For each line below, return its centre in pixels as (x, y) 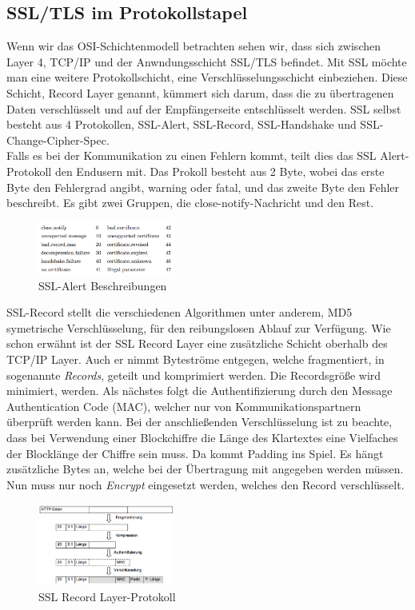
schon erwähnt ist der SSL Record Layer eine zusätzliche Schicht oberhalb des (197, 343)
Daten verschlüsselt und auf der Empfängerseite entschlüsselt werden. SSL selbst (204, 108)
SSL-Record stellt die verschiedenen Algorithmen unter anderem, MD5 (180, 312)
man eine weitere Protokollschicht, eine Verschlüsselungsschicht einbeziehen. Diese (207, 77)
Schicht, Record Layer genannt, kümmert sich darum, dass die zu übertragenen (200, 92)
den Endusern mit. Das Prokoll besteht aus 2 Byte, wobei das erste (219, 171)
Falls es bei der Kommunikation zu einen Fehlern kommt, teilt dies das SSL (192, 155)
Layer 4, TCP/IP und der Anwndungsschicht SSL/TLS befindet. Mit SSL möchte (207, 61)
